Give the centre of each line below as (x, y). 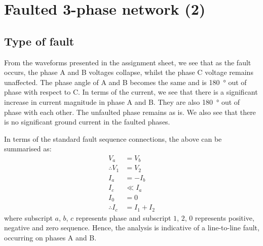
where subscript (28, 217)
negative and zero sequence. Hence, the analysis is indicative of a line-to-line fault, (132, 228)
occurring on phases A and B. (50, 238)
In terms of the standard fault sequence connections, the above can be (113, 138)
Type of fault (39, 41)
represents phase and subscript (123, 217)
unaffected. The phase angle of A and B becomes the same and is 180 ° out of (125, 82)
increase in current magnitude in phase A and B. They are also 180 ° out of (122, 101)
